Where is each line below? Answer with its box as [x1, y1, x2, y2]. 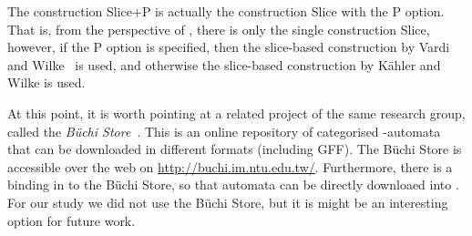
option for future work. [7, 210, 136, 230]
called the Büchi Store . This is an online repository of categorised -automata [7, 121, 441, 140]
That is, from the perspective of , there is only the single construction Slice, [7, 19, 430, 38]
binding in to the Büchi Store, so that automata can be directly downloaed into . [7, 175, 459, 194]
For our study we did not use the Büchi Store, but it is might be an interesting [7, 192, 448, 211]
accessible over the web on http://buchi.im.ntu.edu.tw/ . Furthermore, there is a [7, 157, 453, 176]
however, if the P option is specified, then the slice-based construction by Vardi [7, 37, 450, 56]
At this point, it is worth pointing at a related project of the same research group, [7, 103, 466, 122]
